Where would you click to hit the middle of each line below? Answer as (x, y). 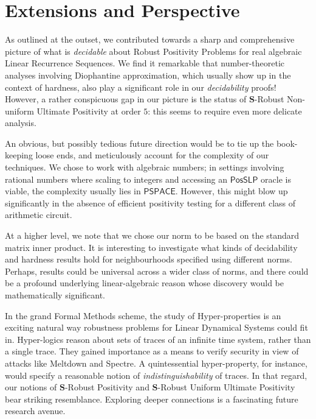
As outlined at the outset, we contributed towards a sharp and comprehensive (150, 39)
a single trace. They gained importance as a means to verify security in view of (152, 351)
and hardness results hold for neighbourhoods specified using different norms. (149, 259)
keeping (19, 155)
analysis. (21, 123)
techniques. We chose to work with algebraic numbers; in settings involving (145, 167)
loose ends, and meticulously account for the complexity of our (152, 155)
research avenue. (35, 411)
